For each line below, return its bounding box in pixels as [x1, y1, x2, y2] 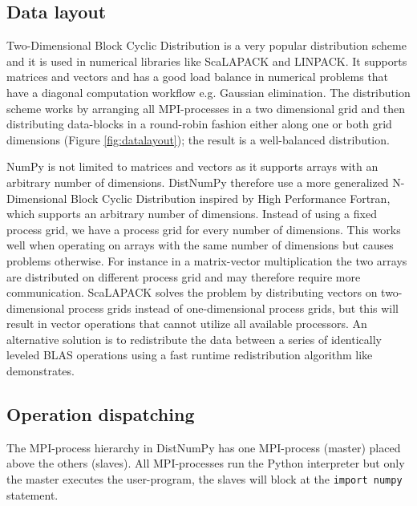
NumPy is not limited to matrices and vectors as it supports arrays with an [6, 158, 379, 175]
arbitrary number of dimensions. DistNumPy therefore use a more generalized [6, 173, 389, 190]
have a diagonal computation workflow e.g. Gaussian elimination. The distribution [6, 83, 411, 100]
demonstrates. [6, 362, 75, 379]
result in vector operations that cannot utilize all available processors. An [6, 315, 367, 332]
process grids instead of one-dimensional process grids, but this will [68, 299, 399, 316]
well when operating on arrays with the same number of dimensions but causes [6, 237, 394, 253]
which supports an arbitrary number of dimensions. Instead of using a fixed [6, 205, 377, 222]
